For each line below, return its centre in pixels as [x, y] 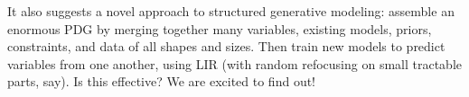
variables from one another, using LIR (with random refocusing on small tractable [235, 63]
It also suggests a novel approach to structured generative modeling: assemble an [231, 11]
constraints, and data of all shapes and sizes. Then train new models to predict [226, 46]
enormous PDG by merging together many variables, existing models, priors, [220, 28]
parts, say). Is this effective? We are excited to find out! [162, 81]
